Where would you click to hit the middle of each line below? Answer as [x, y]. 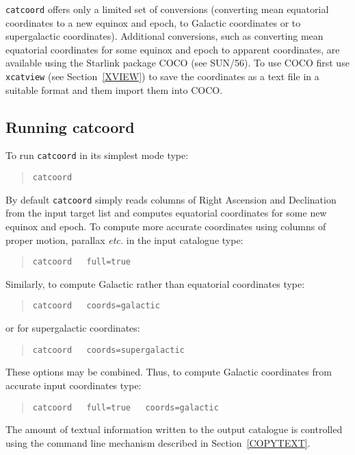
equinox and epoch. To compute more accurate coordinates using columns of [166, 226]
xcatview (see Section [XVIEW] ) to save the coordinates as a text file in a [162, 76]
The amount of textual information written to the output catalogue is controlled [174, 429]
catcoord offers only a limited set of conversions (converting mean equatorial [167, 9]
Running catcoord [70, 126]
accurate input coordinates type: [74, 385]
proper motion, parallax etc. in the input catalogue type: [124, 239]
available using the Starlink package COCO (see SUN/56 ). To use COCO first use [177, 63]
